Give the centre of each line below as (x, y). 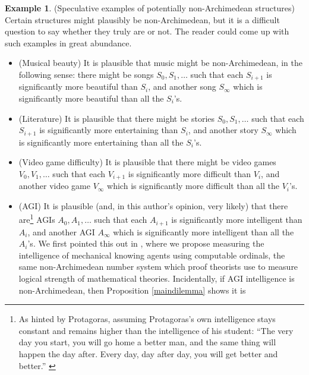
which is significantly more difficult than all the (193, 186)
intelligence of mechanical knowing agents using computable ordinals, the (152, 255)
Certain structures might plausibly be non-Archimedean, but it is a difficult (142, 19)
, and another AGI (61, 231)
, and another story (223, 130)
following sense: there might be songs (86, 74)
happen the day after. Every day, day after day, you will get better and (148, 353)
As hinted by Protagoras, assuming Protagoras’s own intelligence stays (147, 319)
